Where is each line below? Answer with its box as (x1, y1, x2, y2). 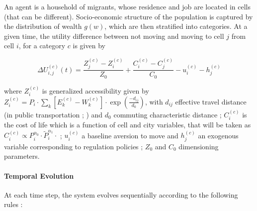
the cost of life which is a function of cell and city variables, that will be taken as (4, 119, 251, 130)
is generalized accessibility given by (42, 85, 149, 96)
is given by (73, 40, 105, 51)
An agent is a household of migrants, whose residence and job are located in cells (4, 1, 251, 11)
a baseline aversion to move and (82, 130, 178, 140)
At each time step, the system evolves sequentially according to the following (4, 189, 238, 200)
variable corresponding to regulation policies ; (4, 141, 143, 151)
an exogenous (198, 130, 239, 140)
